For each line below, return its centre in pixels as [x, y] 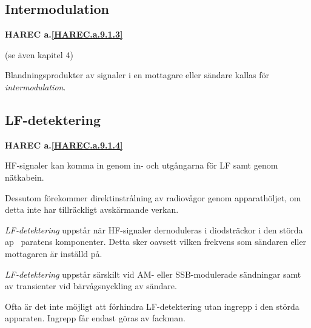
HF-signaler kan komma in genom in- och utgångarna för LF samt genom [142, 165]
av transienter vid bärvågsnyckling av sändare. [91, 286]
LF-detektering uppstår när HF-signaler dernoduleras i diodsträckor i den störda [154, 229]
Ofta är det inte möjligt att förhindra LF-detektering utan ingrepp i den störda [152, 306]
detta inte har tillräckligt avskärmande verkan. [92, 209]
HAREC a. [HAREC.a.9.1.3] [64, 34]
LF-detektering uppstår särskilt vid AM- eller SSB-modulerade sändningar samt [153, 274]
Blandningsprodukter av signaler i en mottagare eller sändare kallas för [137, 75]
